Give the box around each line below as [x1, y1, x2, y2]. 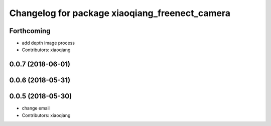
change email [22, 105, 50, 111]
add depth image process [22, 40, 75, 46]
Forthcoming [9, 27, 51, 35]
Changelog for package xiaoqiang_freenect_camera [9, 8, 231, 19]
